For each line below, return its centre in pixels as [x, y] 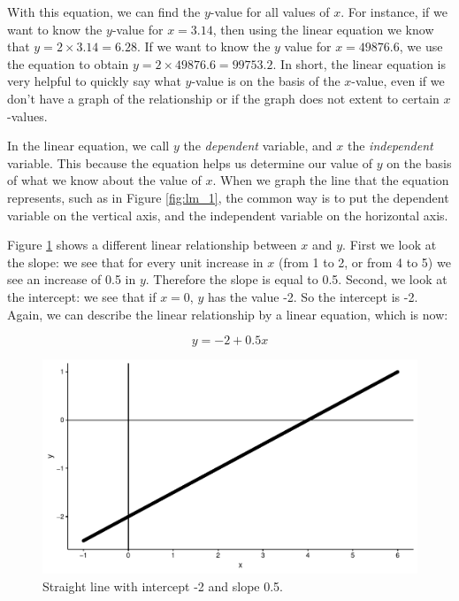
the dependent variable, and [258, 146]
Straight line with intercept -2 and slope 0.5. [163, 586]
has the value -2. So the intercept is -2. [313, 296]
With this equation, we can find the [104, 12]
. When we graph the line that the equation [331, 180]
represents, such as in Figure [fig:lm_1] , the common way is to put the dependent [228, 197]
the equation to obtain [68, 63]
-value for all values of [270, 12]
